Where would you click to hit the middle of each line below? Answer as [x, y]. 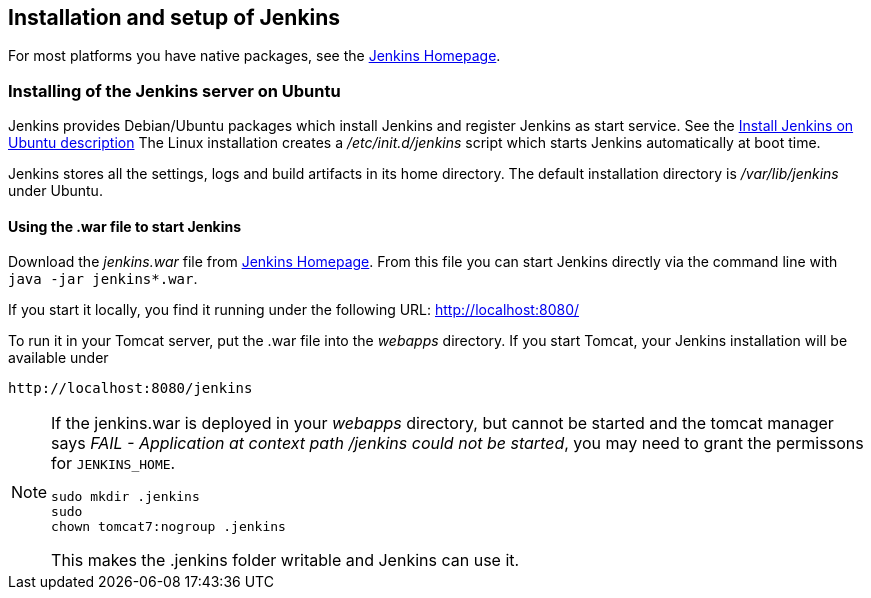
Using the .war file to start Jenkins [125, 226]
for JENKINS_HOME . [113, 463]
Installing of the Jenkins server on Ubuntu [174, 90]
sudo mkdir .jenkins [125, 497]
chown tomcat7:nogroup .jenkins [168, 527]
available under [58, 358]
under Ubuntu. [55, 191]
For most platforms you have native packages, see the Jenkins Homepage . [254, 56]
